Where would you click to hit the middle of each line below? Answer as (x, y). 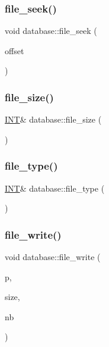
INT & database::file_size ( (53, 119)
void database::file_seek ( (51, 31)
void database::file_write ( (53, 257)
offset (15, 50)
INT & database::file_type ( (55, 188)
